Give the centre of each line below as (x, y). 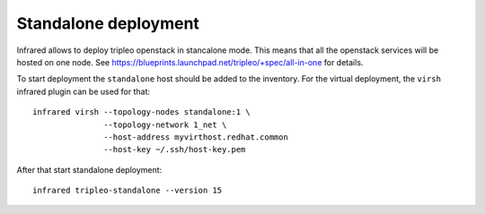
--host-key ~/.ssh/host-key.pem (175, 150)
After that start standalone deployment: (89, 169)
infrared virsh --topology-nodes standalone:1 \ (141, 112)
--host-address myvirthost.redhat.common (196, 137)
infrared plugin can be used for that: (84, 91)
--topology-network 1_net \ (165, 124)
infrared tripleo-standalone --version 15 (128, 191)
